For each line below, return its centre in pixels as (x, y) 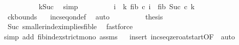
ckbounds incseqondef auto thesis (85, 16)
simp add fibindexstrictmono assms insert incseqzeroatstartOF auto (119, 36)
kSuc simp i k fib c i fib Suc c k (117, 6)
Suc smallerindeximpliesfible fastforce (70, 26)
